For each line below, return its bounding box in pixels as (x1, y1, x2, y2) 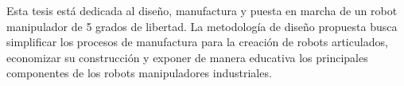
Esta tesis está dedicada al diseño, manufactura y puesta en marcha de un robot (6, 2, 398, 18)
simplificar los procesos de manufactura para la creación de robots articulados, (6, 33, 388, 50)
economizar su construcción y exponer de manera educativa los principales (6, 49, 368, 65)
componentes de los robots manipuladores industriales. (6, 64, 272, 81)
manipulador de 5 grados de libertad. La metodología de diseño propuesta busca (6, 18, 398, 34)
